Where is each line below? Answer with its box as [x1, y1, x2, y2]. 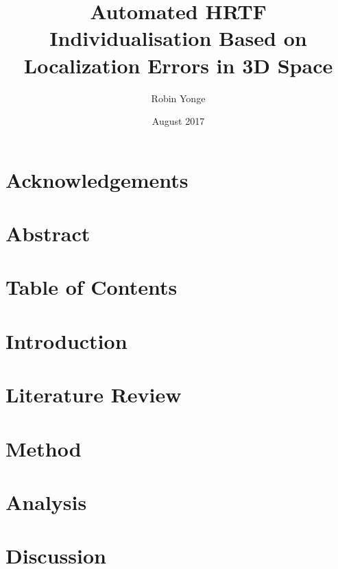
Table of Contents [5, 273, 178, 301]
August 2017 [152, 114, 205, 128]
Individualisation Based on [49, 24, 307, 52]
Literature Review [5, 380, 182, 409]
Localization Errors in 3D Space [23, 51, 333, 79]
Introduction [5, 326, 128, 354]
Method [5, 434, 82, 462]
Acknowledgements [5, 165, 189, 193]
